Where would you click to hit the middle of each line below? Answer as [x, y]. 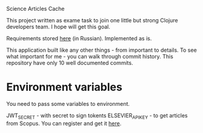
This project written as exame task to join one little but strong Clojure [92, 20]
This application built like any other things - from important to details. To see [101, 50]
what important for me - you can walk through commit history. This [90, 56]
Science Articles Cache [35, 9]
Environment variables [64, 87]
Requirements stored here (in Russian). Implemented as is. [79, 38]
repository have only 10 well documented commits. [70, 63]
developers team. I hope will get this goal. [58, 27]
